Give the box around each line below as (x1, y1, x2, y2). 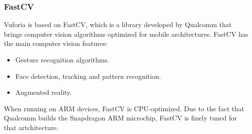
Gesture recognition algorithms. (15, 55, 110, 64)
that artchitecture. (4, 122, 59, 132)
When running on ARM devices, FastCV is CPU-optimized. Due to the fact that (4, 103, 244, 113)
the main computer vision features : (4, 38, 108, 48)
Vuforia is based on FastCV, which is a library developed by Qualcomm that (4, 19, 232, 30)
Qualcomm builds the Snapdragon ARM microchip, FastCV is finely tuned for (4, 113, 237, 123)
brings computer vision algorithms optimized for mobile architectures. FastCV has (4, 29, 249, 39)
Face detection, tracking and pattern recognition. (15, 71, 161, 81)
